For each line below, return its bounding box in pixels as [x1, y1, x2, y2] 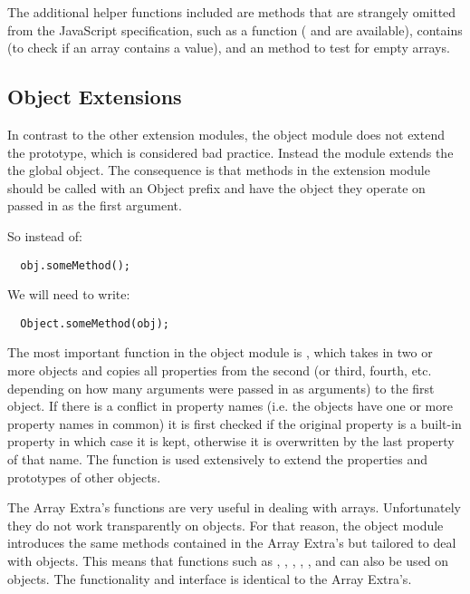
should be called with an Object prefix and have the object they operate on [7, 178, 426, 197]
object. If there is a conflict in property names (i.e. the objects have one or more [7, 396, 453, 415]
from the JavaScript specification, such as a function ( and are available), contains [7, 20, 463, 39]
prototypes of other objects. [7, 467, 161, 486]
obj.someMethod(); [20, 258, 131, 272]
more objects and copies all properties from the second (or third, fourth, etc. [7, 361, 432, 380]
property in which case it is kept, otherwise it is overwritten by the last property [7, 432, 455, 451]
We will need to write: [7, 285, 130, 304]
